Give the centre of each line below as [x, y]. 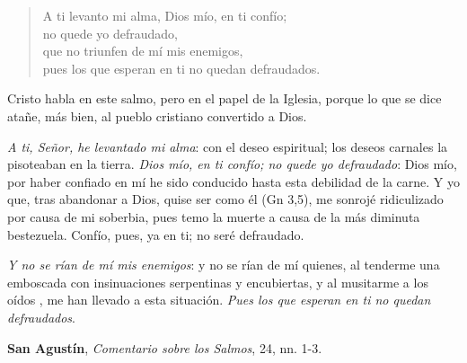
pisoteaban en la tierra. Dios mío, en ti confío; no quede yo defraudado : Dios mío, [232, 164]
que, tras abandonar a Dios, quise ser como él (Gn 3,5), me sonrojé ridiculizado [225, 199]
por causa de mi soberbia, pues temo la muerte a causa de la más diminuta [214, 216]
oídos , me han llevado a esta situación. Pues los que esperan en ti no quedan [219, 300]
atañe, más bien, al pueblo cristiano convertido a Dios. [157, 115]
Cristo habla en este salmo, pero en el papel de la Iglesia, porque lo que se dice [225, 98]
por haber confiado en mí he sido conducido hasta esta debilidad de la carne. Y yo [233, 181]
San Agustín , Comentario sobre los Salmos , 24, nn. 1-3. [165, 347]
